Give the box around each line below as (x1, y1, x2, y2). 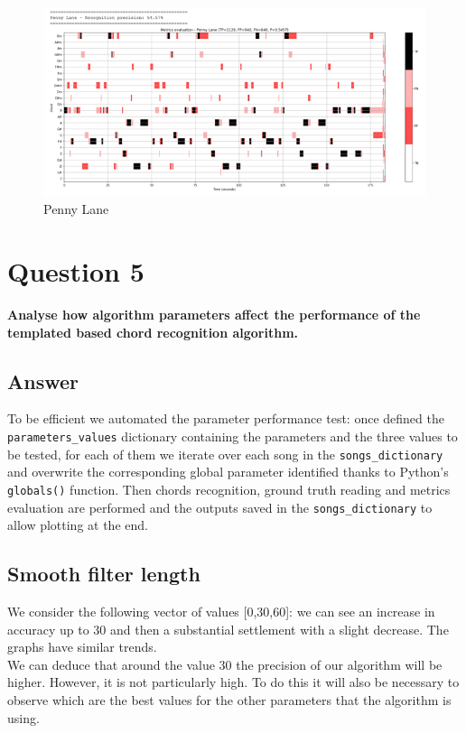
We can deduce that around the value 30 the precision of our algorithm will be (7, 654, 443, 673)
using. (7, 708, 40, 727)
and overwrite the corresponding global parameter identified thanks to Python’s (7, 462, 449, 481)
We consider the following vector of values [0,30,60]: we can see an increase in (7, 602, 435, 621)
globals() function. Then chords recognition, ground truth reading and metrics (7, 479, 451, 498)
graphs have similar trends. (7, 637, 157, 656)
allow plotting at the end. (7, 515, 148, 534)
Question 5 (7, 253, 144, 290)
